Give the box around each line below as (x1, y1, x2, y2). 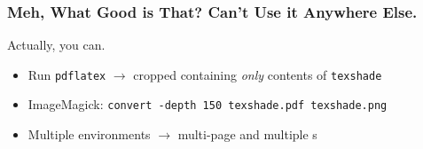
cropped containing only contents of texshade (133, 65, 382, 83)
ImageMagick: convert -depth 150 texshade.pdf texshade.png (27, 95, 388, 114)
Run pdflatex (27, 65, 106, 83)
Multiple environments (27, 125, 151, 144)
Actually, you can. (7, 35, 106, 54)
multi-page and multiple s (177, 125, 317, 144)
